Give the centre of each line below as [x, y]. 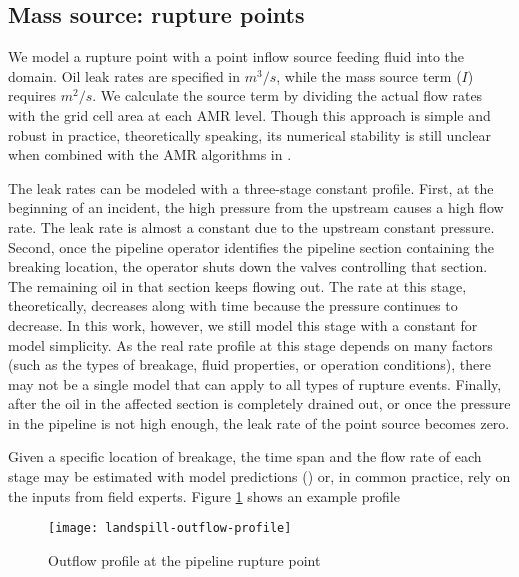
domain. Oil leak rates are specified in [124, 75]
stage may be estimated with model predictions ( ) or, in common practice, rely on [259, 476]
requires [32, 95]
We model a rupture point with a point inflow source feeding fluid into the [236, 56]
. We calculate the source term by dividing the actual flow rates [287, 95]
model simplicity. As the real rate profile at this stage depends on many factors [250, 344]
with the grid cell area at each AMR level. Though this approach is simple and [249, 114]
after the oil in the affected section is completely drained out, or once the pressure [259, 403]
